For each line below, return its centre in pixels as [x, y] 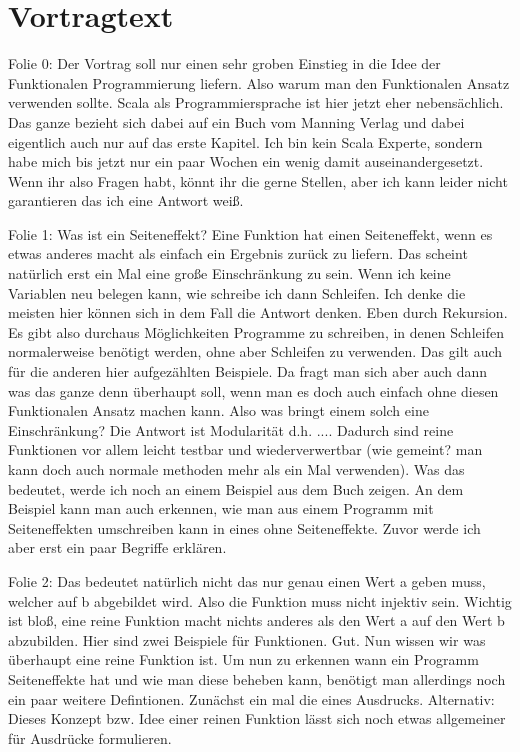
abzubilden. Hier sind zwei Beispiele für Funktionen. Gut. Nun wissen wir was [247, 639]
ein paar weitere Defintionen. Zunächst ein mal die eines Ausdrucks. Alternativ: [251, 698]
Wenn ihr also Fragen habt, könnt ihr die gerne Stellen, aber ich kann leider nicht [258, 180]
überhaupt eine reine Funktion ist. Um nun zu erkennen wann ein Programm [243, 659]
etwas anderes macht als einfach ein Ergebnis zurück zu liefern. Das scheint [238, 253]
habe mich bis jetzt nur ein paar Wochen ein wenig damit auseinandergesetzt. [246, 161]
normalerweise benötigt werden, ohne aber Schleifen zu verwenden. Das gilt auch [255, 351]
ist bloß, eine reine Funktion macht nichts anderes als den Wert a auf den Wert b [256, 620]
